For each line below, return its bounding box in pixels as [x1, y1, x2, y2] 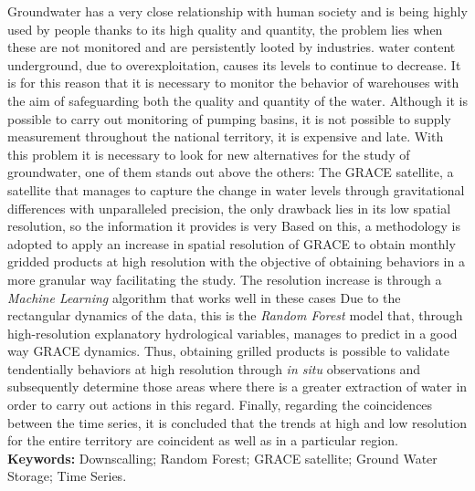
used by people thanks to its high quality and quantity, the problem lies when [7, 19, 443, 38]
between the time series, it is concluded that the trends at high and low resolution [7, 413, 467, 432]
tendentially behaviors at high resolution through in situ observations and [7, 359, 421, 378]
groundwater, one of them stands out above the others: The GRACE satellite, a [7, 162, 454, 182]
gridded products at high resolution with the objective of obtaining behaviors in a [7, 252, 465, 271]
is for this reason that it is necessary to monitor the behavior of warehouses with [7, 73, 459, 92]
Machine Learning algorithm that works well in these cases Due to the [7, 287, 401, 307]
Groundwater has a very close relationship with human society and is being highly [7, 2, 468, 20]
